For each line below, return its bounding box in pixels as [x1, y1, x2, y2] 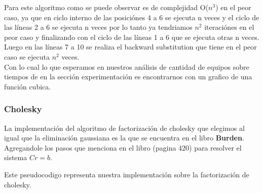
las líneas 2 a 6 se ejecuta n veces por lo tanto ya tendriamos [4, 22, 193, 32]
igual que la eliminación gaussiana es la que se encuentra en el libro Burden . [4, 132, 244, 143]
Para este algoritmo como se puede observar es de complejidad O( [4, 2, 209, 12]
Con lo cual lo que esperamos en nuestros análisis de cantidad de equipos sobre [4, 61, 249, 72]
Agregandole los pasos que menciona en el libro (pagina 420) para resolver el [4, 142, 242, 153]
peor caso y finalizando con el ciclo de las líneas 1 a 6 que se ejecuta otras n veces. [4, 31, 259, 42]
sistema [4, 152, 27, 163]
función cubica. [4, 81, 51, 91]
